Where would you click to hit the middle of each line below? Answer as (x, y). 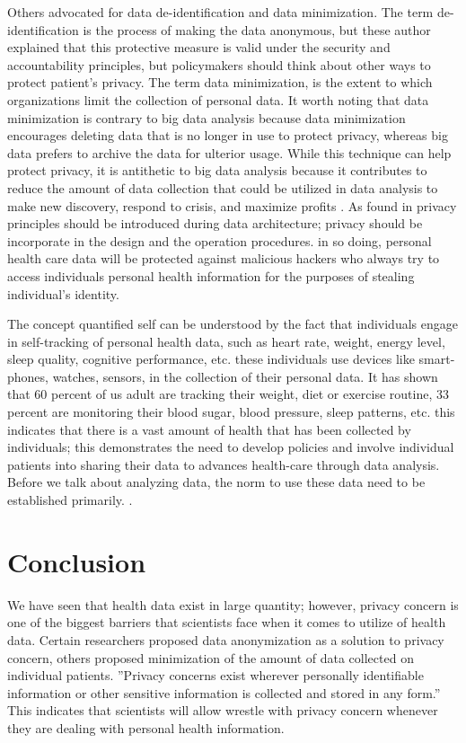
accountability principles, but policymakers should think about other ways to (219, 64)
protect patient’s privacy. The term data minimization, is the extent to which (220, 82)
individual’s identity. (63, 293)
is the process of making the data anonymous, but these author (257, 29)
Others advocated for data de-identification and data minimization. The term (220, 12)
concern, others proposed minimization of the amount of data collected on (211, 657)
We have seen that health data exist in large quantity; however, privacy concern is (233, 604)
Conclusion (77, 561)
